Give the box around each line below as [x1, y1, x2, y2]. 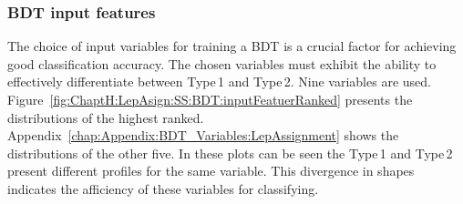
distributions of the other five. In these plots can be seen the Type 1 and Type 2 [7, 143, 453, 162]
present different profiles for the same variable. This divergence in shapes [7, 161, 415, 180]
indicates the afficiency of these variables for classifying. [7, 178, 319, 198]
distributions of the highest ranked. [7, 107, 204, 127]
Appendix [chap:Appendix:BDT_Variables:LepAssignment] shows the [7, 126, 399, 145]
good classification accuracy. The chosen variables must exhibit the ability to [7, 54, 437, 73]
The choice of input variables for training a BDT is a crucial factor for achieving [7, 36, 457, 56]
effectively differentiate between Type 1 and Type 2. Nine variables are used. [7, 72, 431, 91]
